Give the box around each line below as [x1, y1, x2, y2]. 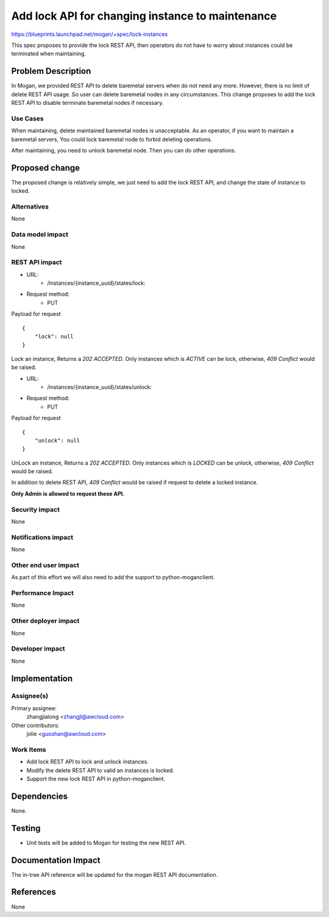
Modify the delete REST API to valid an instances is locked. [26, 766, 175, 774]
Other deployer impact [11, 616, 80, 625]
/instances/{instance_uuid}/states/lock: [47, 279, 146, 287]
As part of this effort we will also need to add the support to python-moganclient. [11, 574, 215, 581]
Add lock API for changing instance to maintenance [11, 9, 277, 23]
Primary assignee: [11, 704, 57, 712]
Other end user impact [11, 561, 79, 569]
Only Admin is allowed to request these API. [11, 490, 125, 497]
